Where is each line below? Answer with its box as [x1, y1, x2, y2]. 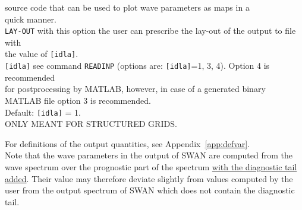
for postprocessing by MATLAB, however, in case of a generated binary [5, 82, 266, 95]
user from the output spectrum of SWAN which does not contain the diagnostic [5, 184, 295, 196]
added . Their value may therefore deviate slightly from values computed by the [5, 172, 293, 184]
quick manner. [5, 12, 56, 25]
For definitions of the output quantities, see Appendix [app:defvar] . [5, 137, 250, 149]
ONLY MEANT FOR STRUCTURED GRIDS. [5, 117, 177, 130]
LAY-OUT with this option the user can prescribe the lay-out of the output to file [5, 24, 296, 37]
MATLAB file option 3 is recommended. [5, 94, 151, 106]
